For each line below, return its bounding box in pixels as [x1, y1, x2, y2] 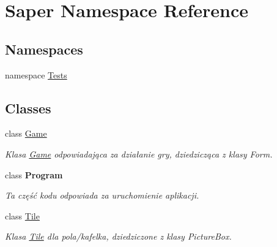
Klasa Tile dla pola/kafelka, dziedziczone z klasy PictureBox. [5, 230, 232, 243]
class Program [5, 168, 63, 181]
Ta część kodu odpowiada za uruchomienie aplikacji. [5, 189, 199, 202]
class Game [5, 127, 47, 140]
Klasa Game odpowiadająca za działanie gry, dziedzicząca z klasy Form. [5, 147, 273, 160]
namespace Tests [5, 68, 67, 81]
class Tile [5, 209, 40, 222]
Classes [5, 98, 51, 117]
